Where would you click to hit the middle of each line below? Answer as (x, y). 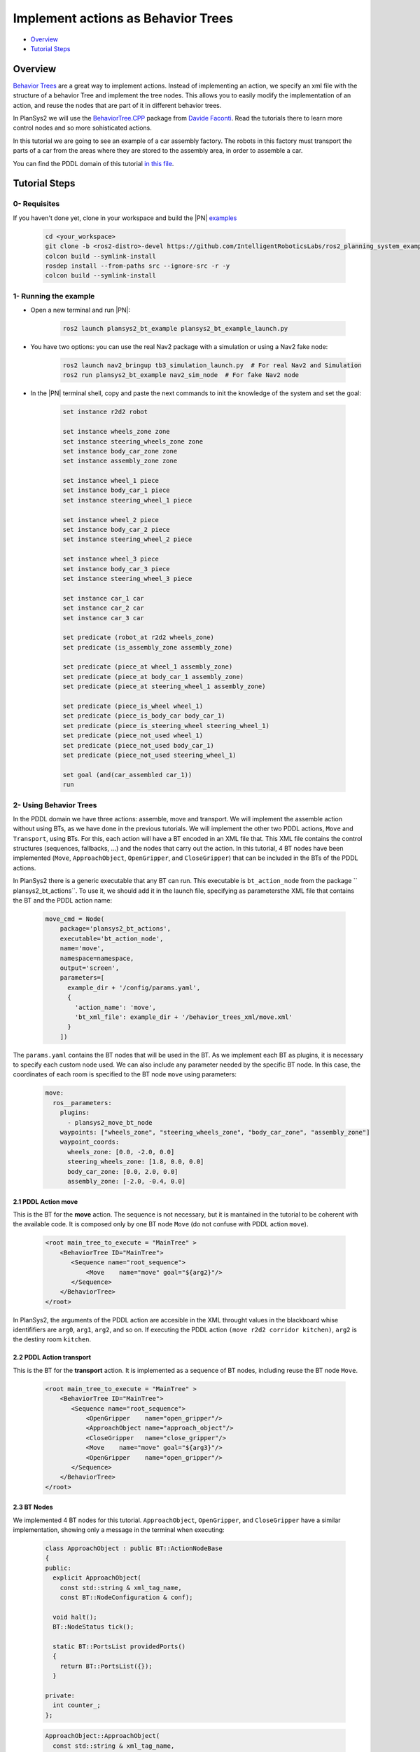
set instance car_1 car (104, 598)
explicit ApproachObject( (97, 1578)
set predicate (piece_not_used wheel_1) (133, 735)
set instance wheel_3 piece (111, 559)
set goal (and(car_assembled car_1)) (127, 775)
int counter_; (77, 1705)
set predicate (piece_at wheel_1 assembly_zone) (148, 667)
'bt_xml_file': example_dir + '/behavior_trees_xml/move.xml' (184, 1017)
